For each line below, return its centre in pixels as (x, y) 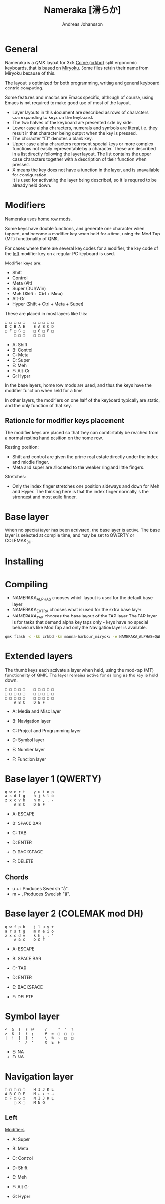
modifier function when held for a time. (44, 390)
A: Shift (20, 344)
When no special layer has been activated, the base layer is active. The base (82, 530)
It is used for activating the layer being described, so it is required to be (84, 180)
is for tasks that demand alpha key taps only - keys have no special (80, 622)
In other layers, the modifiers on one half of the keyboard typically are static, (82, 400)
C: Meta (20, 355)
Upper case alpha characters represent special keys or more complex (83, 144)
